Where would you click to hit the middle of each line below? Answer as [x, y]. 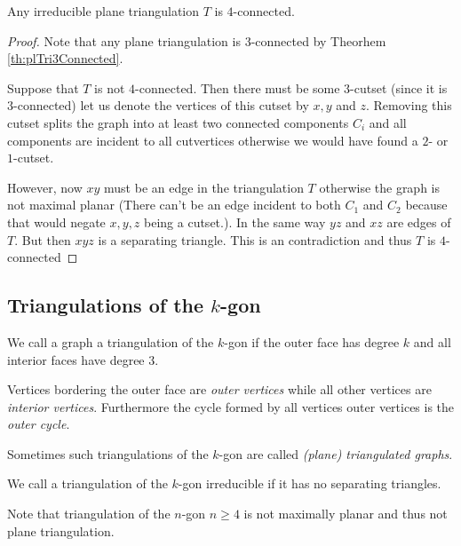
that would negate [56, 222]
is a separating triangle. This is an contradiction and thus [255, 239]
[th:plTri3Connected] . [65, 58]
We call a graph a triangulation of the [111, 341]
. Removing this [409, 105]
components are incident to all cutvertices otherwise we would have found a [213, 140]
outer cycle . [39, 424]
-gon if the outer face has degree [312, 341]
